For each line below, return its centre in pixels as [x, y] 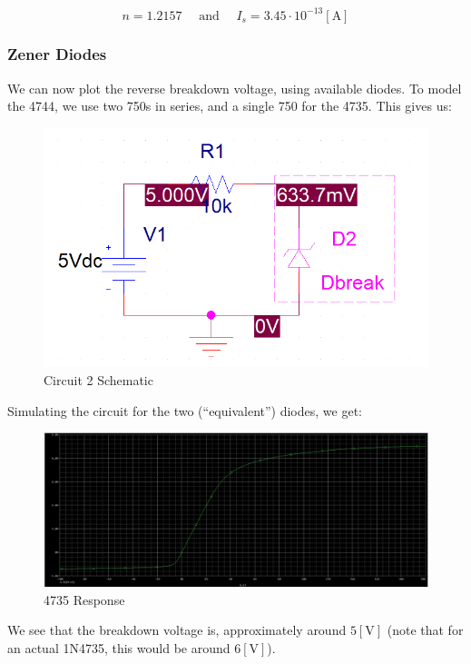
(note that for [425, 630]
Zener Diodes [57, 54]
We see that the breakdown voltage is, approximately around [177, 630]
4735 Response [84, 599]
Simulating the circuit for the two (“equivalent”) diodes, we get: [185, 410]
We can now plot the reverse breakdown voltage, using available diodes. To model [235, 88]
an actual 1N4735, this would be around [119, 647]
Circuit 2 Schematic [98, 380]
